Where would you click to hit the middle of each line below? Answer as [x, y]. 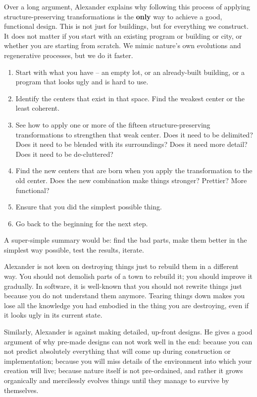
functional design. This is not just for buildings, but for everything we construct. [126, 26]
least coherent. [38, 108]
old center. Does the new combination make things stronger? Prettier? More [131, 180]
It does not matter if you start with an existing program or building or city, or [123, 35]
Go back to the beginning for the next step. [82, 223]
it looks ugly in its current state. [53, 315]
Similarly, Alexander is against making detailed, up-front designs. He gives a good [128, 332]
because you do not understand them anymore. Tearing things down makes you [125, 296]
